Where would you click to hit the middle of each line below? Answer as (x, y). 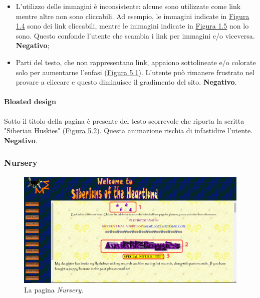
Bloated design (30, 101)
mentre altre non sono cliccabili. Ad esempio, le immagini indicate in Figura (133, 16)
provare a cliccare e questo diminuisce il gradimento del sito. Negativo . (126, 82)
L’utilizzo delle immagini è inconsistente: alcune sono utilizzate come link (128, 6)
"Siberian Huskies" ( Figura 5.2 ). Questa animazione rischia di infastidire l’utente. (128, 130)
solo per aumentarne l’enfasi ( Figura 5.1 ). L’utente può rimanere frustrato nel (135, 72)
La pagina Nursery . (54, 290)
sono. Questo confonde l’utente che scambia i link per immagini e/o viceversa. (135, 35)
